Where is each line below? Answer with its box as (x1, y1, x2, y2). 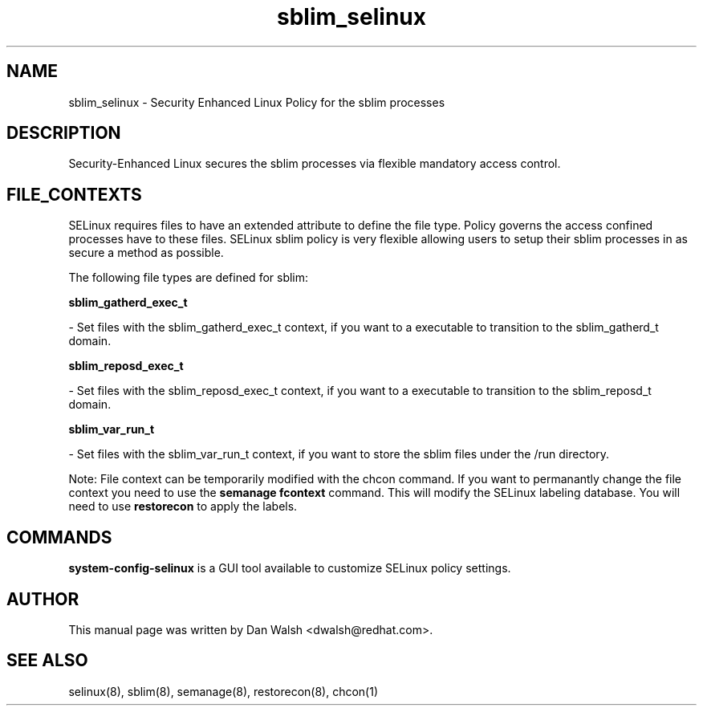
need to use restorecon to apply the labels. (68, 499, 298, 514)
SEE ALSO (6, 650, 88, 671)
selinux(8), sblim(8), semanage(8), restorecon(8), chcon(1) (68, 684, 378, 698)
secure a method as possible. (68, 246, 224, 260)
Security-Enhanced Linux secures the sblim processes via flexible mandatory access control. (68, 157, 561, 171)
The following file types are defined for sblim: (68, 271, 309, 285)
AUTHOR (6, 588, 79, 609)
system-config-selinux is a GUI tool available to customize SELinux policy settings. (68, 561, 511, 576)
